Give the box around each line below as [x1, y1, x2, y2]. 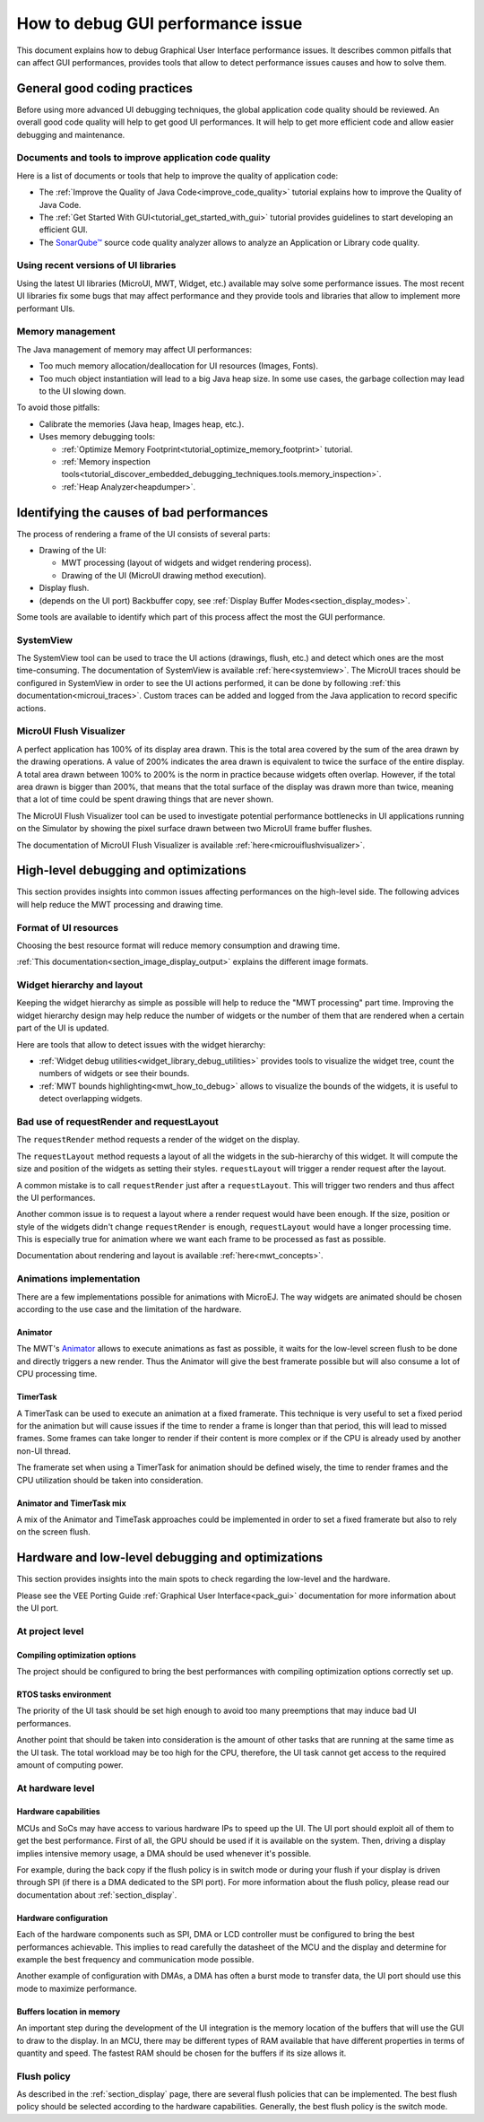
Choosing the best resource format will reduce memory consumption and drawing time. [16, 940, 341, 951]
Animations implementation [16, 1273, 141, 1285]
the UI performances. [16, 1192, 96, 1203]
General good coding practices [16, 81, 193, 96]
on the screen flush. [16, 1526, 91, 1537]
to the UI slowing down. [39, 386, 126, 396]
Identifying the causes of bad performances [16, 505, 269, 520]
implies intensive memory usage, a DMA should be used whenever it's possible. [16, 1848, 312, 1858]
